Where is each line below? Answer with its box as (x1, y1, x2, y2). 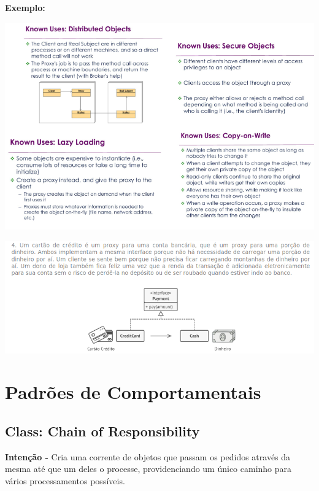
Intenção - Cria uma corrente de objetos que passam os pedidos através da (5, 450, 291, 463)
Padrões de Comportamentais (5, 379, 261, 404)
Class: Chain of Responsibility (5, 421, 200, 440)
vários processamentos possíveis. (5, 474, 125, 487)
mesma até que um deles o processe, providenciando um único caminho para (5, 462, 292, 475)
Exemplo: (5, 1, 45, 14)
